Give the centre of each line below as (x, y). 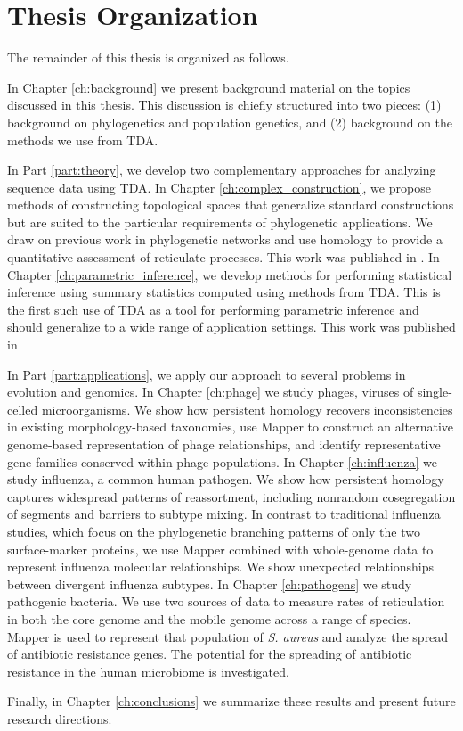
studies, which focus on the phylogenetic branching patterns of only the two (214, 531)
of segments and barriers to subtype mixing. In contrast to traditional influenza (224, 514)
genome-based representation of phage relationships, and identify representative (224, 444)
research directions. (60, 718)
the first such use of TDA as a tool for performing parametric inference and (213, 309)
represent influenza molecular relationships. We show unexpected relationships (221, 567)
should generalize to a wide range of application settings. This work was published (231, 327)
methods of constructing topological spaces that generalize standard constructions (231, 205)
